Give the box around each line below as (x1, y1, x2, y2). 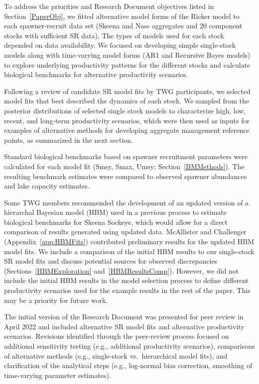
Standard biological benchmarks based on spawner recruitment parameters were (4, 151, 248, 162)
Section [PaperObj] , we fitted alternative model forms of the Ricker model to (4, 10, 240, 21)
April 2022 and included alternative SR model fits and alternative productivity (4, 321, 245, 331)
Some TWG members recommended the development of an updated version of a (4, 197, 249, 207)
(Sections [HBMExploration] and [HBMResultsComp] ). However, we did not (4, 265, 239, 276)
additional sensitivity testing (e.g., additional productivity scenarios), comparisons (4, 341, 255, 351)
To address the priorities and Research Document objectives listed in (4, 1, 214, 11)
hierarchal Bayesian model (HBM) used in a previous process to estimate (4, 207, 227, 217)
